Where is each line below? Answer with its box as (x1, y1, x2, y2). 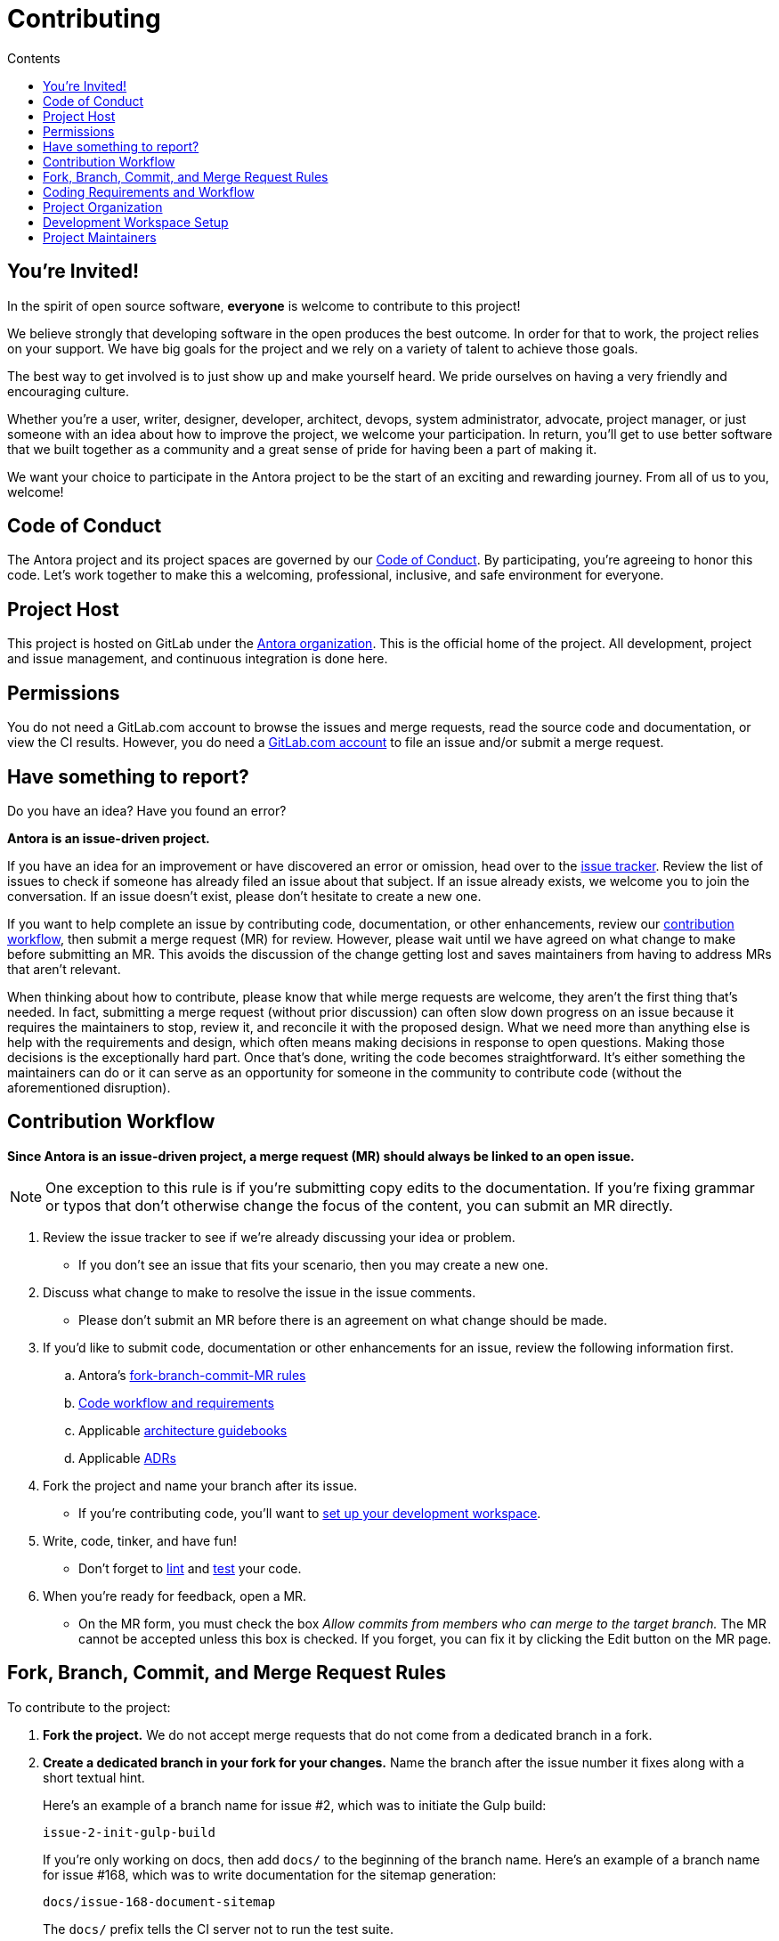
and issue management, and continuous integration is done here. (7, 651, 388, 667)
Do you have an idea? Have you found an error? (7, 802, 287, 818)
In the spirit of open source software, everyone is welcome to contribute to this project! (7, 297, 521, 313)
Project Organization (43, 199, 163, 215)
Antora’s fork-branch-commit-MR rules (78, 1367, 306, 1383)
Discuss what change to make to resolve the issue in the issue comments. (43, 1284, 476, 1300)
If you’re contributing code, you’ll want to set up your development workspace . (78, 1505, 541, 1521)
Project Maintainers (43, 229, 157, 245)
